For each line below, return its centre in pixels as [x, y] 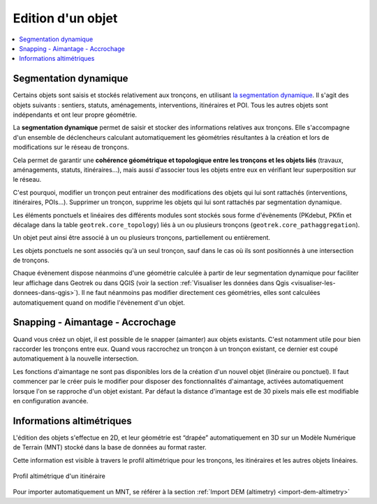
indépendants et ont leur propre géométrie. [75, 115]
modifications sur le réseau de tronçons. [71, 147]
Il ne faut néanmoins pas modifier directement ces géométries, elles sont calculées [201, 293]
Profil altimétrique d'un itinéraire [59, 476]
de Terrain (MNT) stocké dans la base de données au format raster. [110, 447]
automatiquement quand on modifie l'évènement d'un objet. [99, 302]
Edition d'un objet [65, 18]
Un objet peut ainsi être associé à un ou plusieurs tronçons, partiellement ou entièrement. [142, 238]
